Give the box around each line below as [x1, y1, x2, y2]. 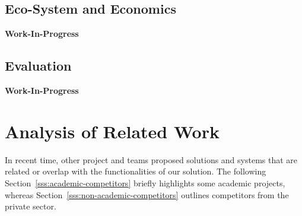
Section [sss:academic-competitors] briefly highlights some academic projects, [5, 176, 285, 189]
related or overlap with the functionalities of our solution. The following [5, 165, 266, 177]
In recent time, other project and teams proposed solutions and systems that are [5, 153, 298, 166]
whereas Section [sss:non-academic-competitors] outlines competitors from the [5, 188, 289, 201]
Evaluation [5, 56, 72, 75]
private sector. [5, 200, 56, 212]
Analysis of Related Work [5, 119, 220, 143]
